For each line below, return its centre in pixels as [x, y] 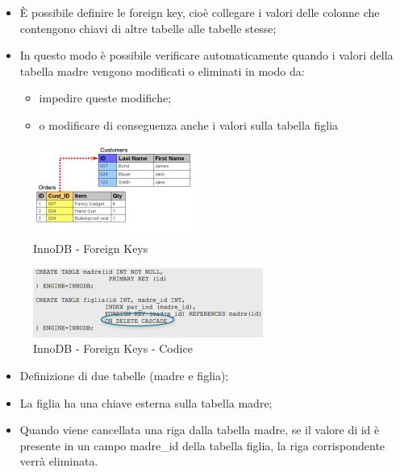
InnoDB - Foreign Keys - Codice [113, 348]
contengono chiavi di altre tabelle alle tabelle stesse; [148, 28]
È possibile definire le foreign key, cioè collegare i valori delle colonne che [200, 12]
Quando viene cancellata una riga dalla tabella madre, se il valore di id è [200, 430]
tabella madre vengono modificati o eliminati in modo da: [162, 70]
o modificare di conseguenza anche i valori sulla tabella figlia [189, 124]
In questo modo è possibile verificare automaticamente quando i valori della [206, 55]
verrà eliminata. [59, 461]
